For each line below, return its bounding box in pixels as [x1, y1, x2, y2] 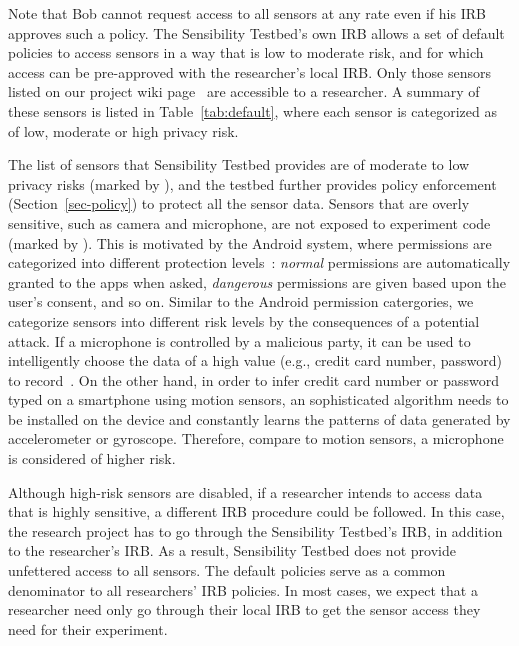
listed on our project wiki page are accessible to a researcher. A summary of [8, 81, 480, 102]
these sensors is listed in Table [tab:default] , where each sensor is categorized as [8, 100, 497, 121]
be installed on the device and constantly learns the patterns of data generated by [8, 408, 511, 429]
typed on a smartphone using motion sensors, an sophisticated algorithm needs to [8, 389, 509, 410]
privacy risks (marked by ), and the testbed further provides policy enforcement [8, 173, 497, 194]
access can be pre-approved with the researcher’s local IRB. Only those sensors [8, 61, 491, 82]
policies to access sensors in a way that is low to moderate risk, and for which [8, 42, 484, 63]
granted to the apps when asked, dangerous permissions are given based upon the [8, 271, 506, 292]
